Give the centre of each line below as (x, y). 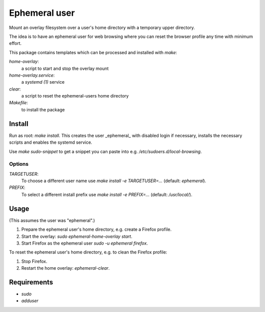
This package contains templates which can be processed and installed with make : (93, 52)
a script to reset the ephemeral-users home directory (75, 96)
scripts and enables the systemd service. (51, 142)
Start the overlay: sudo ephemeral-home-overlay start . (77, 236)
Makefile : (18, 103)
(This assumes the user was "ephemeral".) (52, 220)
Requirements (31, 282)
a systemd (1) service (43, 82)
